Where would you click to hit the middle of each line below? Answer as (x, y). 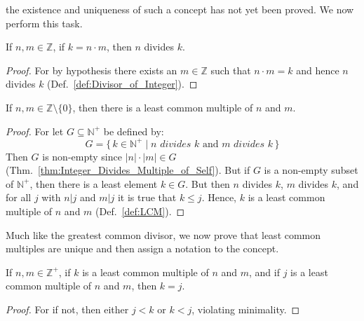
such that (231, 70)
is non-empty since (82, 156)
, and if (264, 272)
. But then (208, 183)
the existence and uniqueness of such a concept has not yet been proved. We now (180, 9)
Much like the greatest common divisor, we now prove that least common (163, 234)
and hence (318, 70)
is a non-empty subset (311, 170)
